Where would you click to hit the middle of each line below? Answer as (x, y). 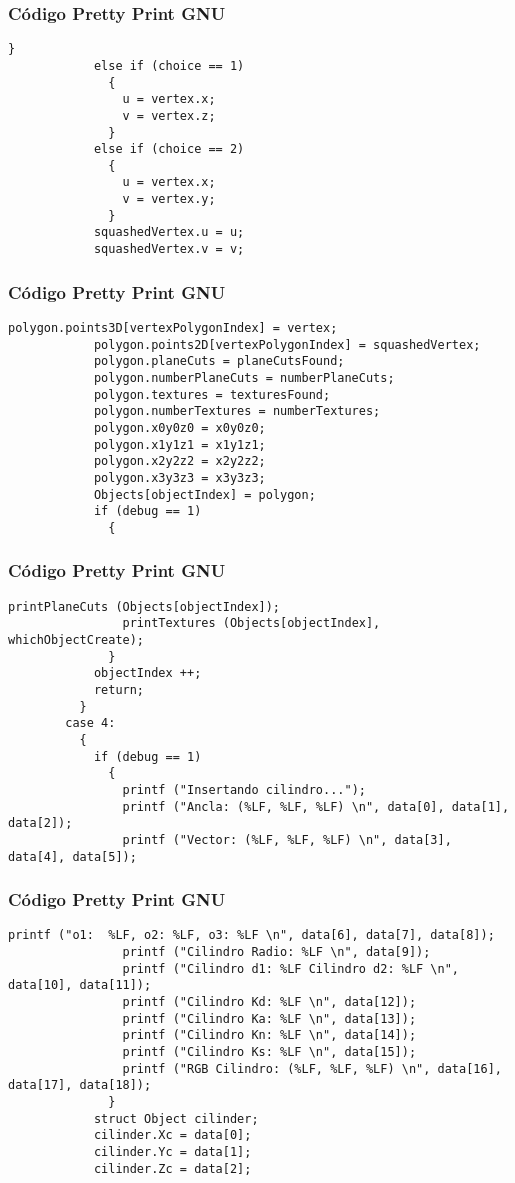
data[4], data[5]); (72, 856)
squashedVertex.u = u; (169, 232)
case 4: (90, 723)
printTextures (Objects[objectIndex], (251, 623)
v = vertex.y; (169, 199)
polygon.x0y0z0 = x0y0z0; (179, 427)
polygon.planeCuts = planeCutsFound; (219, 361)
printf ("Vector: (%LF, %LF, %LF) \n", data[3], (287, 839)
